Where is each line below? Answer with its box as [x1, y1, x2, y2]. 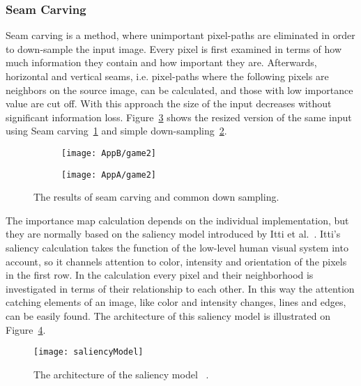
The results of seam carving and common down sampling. [33, 190, 279, 204]
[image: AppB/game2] [61, 148, 157, 158]
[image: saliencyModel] [33, 347, 144, 357]
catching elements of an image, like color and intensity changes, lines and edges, [6, 295, 346, 309]
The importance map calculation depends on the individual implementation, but [6, 213, 349, 227]
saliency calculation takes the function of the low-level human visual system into [6, 240, 348, 255]
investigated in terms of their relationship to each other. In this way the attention [6, 281, 355, 295]
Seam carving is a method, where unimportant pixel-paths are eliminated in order [6, 28, 355, 43]
